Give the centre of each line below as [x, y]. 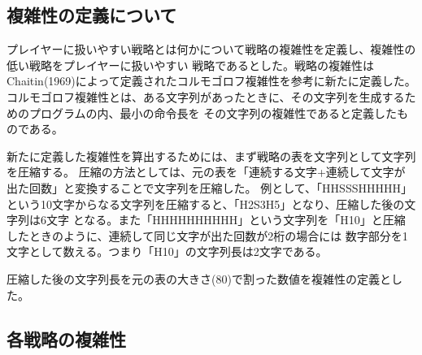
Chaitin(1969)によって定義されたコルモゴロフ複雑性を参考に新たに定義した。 [211, 81]
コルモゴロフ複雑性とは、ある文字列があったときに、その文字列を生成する [206, 96]
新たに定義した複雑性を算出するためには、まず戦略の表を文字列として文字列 [211, 156]
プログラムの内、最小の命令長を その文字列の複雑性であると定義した [213, 113]
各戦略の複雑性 [66, 338]
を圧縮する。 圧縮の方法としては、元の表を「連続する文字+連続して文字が [206, 172]
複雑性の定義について [92, 15]
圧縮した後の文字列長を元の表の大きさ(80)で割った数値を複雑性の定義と [199, 278]
